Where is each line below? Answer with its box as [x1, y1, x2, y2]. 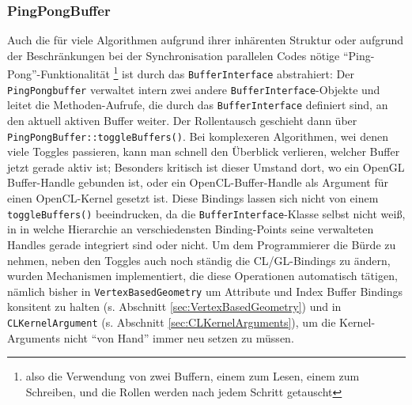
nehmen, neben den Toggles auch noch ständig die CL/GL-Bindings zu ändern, [7, 252, 391, 268]
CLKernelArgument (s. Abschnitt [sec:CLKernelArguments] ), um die [7, 313, 336, 330]
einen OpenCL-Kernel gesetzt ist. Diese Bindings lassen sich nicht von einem [7, 190, 379, 206]
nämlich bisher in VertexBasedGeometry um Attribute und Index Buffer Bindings [7, 282, 403, 299]
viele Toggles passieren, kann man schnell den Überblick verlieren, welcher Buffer [7, 143, 400, 160]
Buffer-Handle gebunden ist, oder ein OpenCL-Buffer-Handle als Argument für [7, 174, 389, 191]
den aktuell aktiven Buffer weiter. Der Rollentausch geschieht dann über [7, 112, 357, 129]
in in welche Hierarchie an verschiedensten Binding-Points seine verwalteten [7, 221, 374, 237]
